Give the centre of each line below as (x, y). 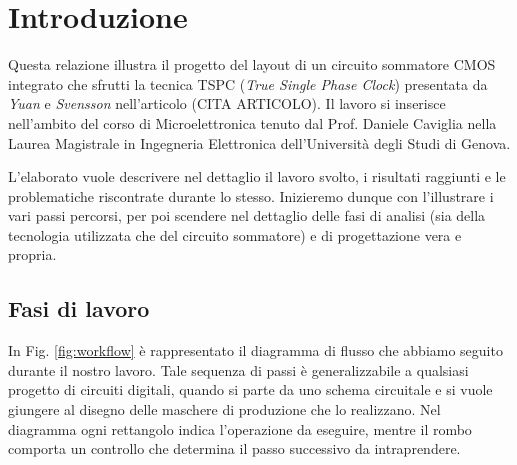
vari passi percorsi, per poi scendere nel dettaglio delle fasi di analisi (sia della (247, 215)
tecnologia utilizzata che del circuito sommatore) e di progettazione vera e (235, 234)
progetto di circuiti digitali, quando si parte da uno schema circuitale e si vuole (250, 389)
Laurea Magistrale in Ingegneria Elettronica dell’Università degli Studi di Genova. (259, 142)
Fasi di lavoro (79, 308)
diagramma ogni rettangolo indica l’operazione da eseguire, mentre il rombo (240, 428)
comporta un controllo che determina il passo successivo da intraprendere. (234, 448)
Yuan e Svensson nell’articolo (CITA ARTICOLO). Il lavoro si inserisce (227, 103)
